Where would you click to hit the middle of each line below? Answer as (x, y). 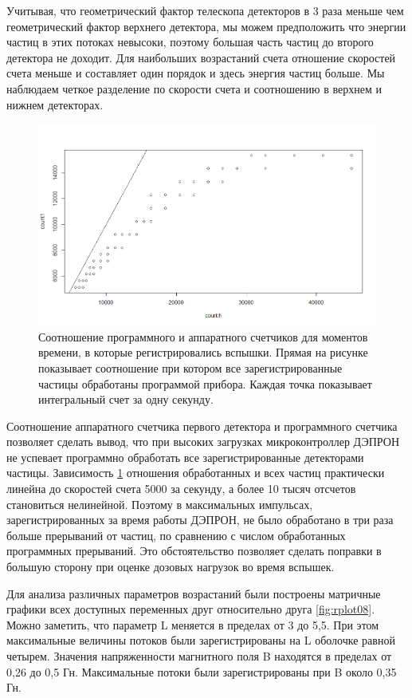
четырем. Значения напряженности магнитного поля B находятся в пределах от (199, 656)
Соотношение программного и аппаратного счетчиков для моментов (203, 336)
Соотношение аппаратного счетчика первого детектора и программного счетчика (202, 426)
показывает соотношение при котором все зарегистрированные (190, 367)
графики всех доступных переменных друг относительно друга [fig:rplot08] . (191, 609)
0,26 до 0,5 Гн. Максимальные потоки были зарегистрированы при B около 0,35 (202, 671)
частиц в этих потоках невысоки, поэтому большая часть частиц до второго (190, 42)
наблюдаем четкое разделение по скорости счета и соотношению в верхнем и (194, 88)
